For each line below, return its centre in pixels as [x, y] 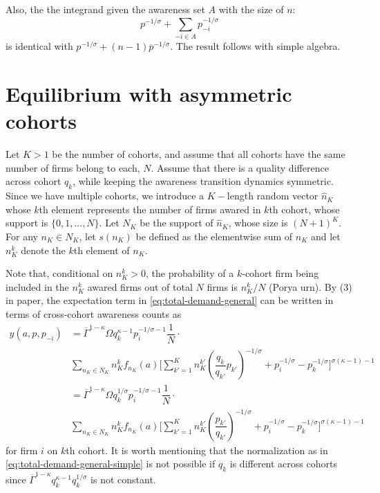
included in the [37, 286]
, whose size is [258, 223]
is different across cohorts [283, 464]
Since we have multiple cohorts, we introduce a [105, 196]
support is [27, 223]
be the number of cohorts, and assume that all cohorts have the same [199, 154]
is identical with [39, 46]
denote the [43, 250]
